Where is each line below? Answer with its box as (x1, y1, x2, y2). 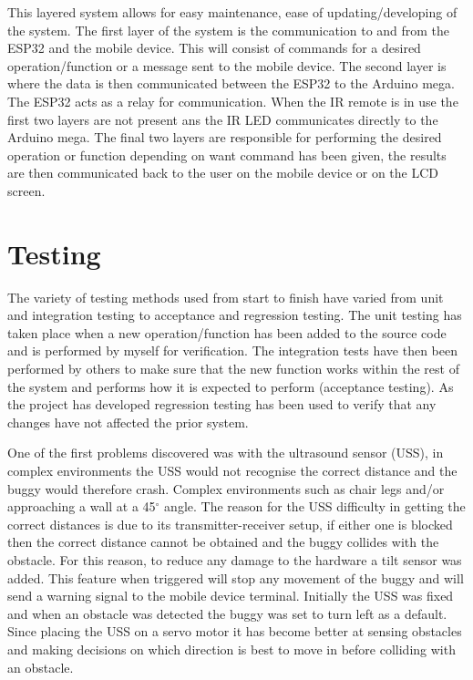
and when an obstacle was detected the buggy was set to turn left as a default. (7, 603, 447, 623)
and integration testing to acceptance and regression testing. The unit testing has (7, 305, 462, 325)
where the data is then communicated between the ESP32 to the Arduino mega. (7, 74, 455, 93)
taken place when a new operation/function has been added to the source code (7, 323, 447, 342)
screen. (7, 180, 46, 200)
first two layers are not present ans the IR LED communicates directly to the (7, 109, 438, 129)
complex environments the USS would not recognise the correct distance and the (7, 461, 458, 479)
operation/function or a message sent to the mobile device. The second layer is (7, 56, 447, 75)
